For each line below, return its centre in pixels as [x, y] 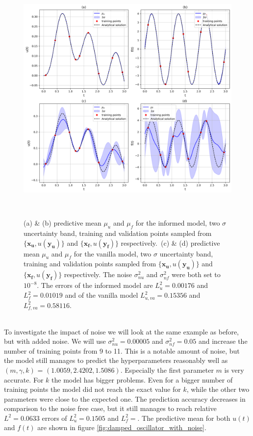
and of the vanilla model [101, 295]
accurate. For [24, 379]
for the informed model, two [178, 223]
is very [234, 370]
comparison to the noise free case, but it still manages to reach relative [110, 408]
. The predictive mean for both [184, 418]
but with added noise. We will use [55, 341]
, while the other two [218, 389]
